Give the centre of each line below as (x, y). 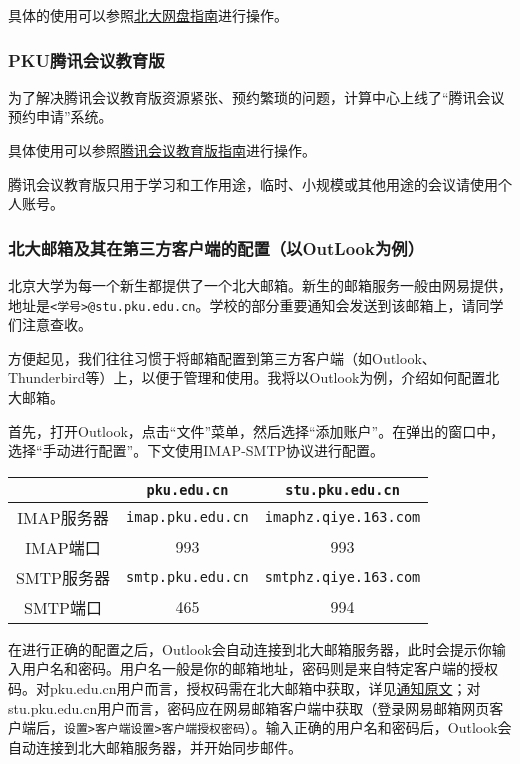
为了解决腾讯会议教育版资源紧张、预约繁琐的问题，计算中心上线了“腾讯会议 (256, 96)
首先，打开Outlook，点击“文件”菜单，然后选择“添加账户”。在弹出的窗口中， (256, 430)
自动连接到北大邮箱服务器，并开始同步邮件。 (155, 746)
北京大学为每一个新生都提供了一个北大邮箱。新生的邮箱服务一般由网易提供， (260, 285)
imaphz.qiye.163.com (342, 516)
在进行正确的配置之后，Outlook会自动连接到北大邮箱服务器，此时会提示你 (250, 648)
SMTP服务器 (63, 577)
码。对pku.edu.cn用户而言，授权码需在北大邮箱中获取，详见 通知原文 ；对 (244, 688)
